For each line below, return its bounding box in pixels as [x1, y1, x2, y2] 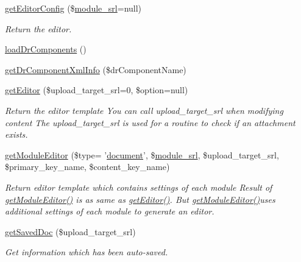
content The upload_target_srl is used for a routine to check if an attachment [5, 116, 296, 129]
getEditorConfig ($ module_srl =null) [5, 2, 142, 14]
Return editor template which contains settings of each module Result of [5, 180, 272, 193]
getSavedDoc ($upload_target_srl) [5, 225, 136, 238]
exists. [5, 128, 28, 141]
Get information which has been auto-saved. [5, 246, 168, 258]
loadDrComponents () [5, 43, 87, 55]
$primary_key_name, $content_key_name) [5, 160, 170, 173]
